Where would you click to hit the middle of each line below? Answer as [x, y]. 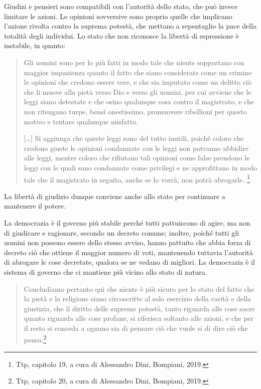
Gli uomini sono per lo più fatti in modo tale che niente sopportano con [134, 62]
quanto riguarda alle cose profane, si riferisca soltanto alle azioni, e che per [139, 318]
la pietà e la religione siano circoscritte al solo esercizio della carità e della [138, 299]
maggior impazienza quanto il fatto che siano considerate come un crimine [138, 72]
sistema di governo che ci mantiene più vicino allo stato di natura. [106, 271]
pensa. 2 [35, 339]
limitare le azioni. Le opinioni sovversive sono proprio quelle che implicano [118, 16]
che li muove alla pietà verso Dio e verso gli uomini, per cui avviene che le [138, 91]
